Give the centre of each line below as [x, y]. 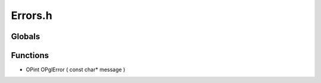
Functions [30, 55]
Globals [26, 36]
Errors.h [32, 15]
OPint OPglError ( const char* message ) [75, 70]
